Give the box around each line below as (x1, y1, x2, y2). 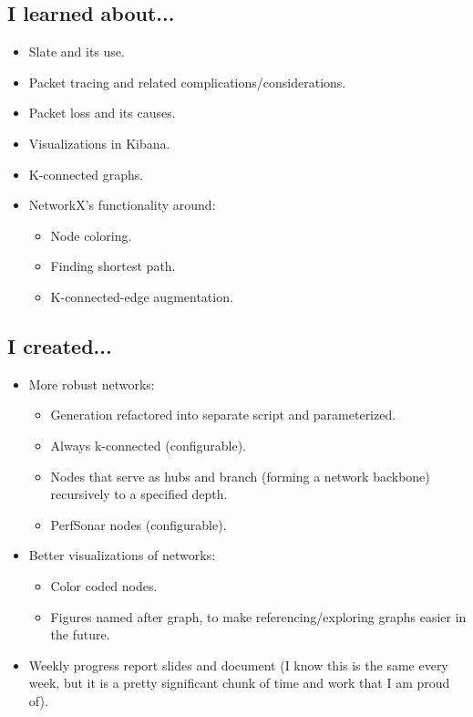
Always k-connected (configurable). (50, 435, 246, 454)
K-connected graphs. (28, 164, 144, 183)
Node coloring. (50, 225, 132, 244)
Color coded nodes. (50, 576, 158, 595)
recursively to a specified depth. (50, 484, 228, 504)
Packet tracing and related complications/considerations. (28, 72, 346, 91)
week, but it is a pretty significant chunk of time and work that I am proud (28, 673, 450, 692)
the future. (50, 625, 110, 644)
